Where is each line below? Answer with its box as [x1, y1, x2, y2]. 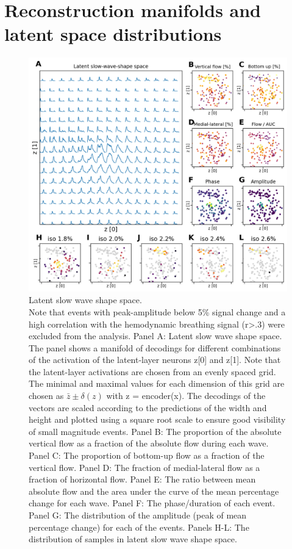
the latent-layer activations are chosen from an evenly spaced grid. [29, 365, 276, 378]
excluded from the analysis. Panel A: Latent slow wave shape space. [29, 329, 282, 342]
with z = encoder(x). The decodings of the [106, 389, 266, 402]
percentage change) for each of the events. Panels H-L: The [29, 520, 249, 533]
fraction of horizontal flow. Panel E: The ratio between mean [29, 473, 256, 486]
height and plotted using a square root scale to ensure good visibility [29, 413, 286, 426]
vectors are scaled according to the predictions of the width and [29, 401, 267, 414]
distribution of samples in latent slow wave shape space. [29, 533, 237, 545]
